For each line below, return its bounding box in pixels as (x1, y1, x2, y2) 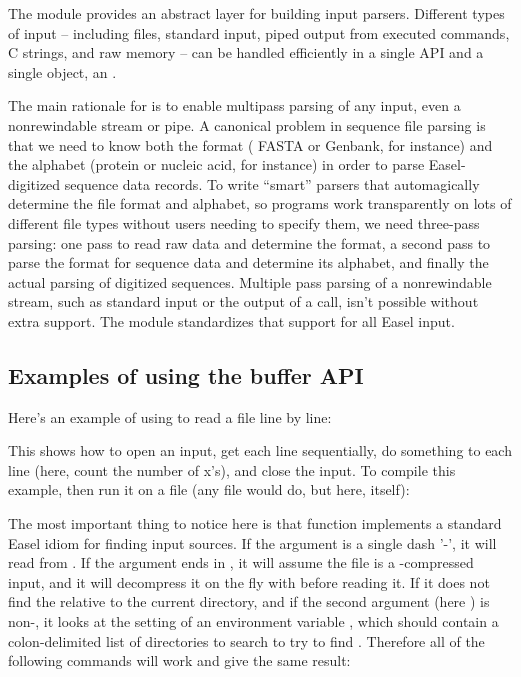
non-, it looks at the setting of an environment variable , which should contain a (8, 611, 499, 632)
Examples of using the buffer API (8, 359, 364, 390)
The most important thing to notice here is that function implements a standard (8, 513, 502, 534)
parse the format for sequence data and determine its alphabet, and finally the (8, 252, 489, 273)
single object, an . (8, 61, 117, 82)
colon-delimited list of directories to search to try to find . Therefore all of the (8, 630, 485, 651)
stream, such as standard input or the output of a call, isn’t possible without (8, 291, 479, 312)
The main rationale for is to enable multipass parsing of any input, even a (8, 95, 461, 116)
